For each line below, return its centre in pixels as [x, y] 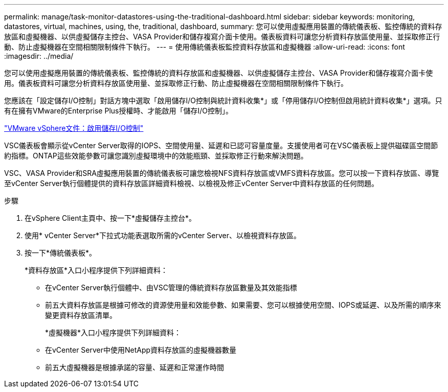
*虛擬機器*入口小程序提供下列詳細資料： [113, 332]
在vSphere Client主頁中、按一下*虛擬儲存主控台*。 [110, 218]
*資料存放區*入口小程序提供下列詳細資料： [96, 270]
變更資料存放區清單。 [81, 315]
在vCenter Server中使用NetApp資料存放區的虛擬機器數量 [141, 350]
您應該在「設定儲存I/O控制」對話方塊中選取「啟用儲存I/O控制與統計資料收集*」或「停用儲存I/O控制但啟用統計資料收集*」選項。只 [223, 100]
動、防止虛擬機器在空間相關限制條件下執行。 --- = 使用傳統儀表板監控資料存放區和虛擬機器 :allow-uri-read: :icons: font [205, 47]
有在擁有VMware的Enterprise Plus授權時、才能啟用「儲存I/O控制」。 [118, 111]
